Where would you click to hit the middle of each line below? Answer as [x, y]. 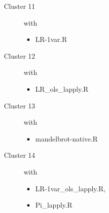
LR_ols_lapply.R [62, 89]
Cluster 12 [20, 55]
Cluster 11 [20, 6]
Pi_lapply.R [54, 205]
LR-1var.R [51, 39]
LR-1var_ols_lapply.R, [70, 188]
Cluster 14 [20, 155]
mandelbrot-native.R [67, 138]
